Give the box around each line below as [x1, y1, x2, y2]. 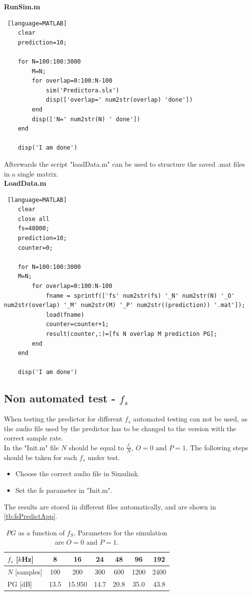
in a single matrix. [4, 168, 59, 178]
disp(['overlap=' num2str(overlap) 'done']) [45, 96, 193, 104]
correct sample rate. [4, 433, 63, 443]
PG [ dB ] [7, 578, 32, 589]
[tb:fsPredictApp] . [4, 511, 58, 521]
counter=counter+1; [45, 321, 109, 328]
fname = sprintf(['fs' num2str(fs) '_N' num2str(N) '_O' [45, 292, 235, 299]
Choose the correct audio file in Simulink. [15, 468, 140, 479]
